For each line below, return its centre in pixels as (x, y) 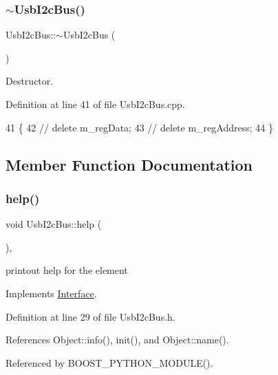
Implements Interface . (51, 293)
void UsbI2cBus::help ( (54, 224)
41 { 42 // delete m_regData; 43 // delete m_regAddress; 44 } (139, 127)
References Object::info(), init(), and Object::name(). (117, 340)
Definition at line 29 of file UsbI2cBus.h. (90, 316)
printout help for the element (67, 270)
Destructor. (30, 81)
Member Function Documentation (129, 164)
